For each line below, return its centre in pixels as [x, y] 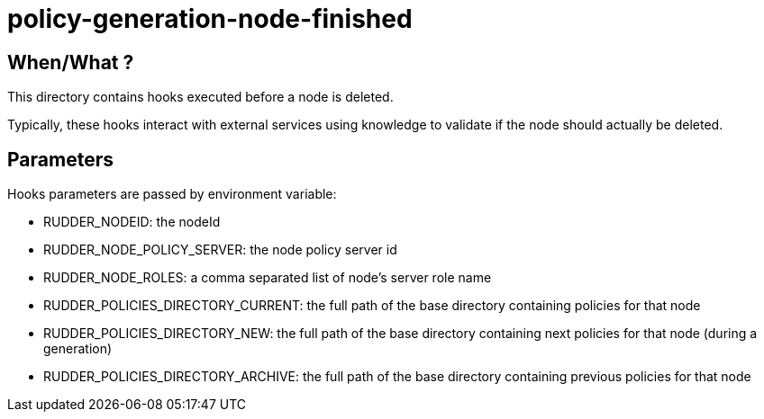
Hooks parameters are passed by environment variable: [172, 194]
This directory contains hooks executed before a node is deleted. [200, 97]
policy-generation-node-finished [210, 19]
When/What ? [71, 62]
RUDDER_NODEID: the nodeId [132, 222]
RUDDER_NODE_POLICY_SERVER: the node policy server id [220, 250]
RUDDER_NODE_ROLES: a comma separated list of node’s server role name [268, 278]
